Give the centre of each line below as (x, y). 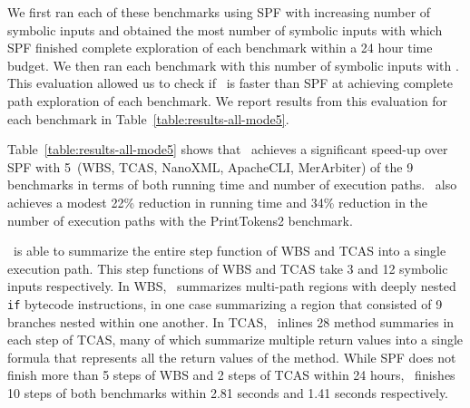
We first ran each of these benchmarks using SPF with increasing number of (219, 12)
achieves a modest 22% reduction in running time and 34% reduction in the (218, 202)
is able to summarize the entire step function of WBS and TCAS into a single (230, 251)
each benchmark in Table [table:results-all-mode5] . (148, 118)
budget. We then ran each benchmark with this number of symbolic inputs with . (233, 65)
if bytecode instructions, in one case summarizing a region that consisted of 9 (225, 303)
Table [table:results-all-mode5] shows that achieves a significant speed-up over (228, 149)
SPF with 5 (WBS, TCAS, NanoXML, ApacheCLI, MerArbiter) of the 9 (211, 166)
